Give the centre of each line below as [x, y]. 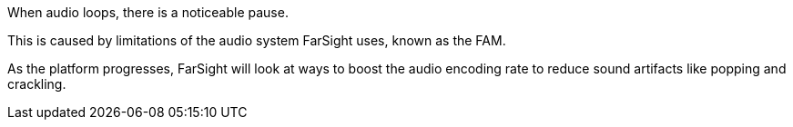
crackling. [37, 84]
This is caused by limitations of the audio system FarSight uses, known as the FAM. [257, 40]
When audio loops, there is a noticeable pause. [148, 12]
